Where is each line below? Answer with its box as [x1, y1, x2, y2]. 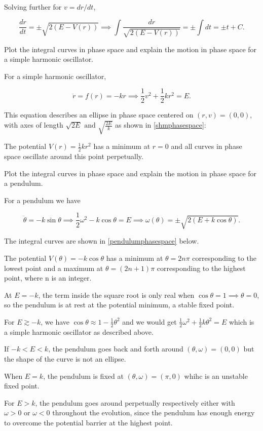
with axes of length [4, 120, 63, 130]
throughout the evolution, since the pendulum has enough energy [52, 407, 255, 418]
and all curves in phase [171, 141, 242, 151]
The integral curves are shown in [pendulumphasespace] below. [4, 236, 199, 246]
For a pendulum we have [4, 194, 81, 205]
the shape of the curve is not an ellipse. [4, 353, 126, 364]
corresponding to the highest [157, 262, 246, 273]
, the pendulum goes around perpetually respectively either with [35, 397, 235, 408]
